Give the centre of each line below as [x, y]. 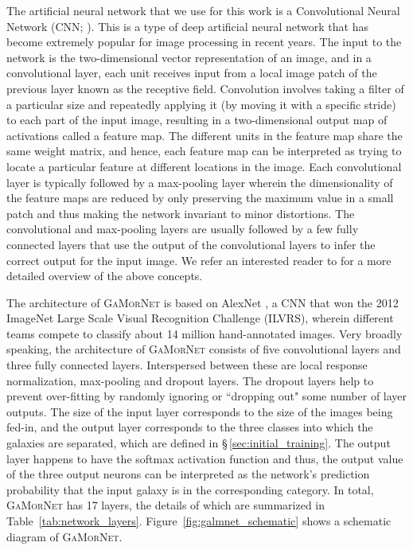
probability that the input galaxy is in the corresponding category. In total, [190, 489]
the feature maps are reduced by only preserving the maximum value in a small [200, 198]
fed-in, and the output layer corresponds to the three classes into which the [190, 427]
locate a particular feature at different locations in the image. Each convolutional [204, 166]
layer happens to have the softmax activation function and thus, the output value [205, 458]
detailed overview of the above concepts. [105, 276]
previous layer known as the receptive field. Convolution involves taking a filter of [205, 88]
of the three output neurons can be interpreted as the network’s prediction [188, 474]
